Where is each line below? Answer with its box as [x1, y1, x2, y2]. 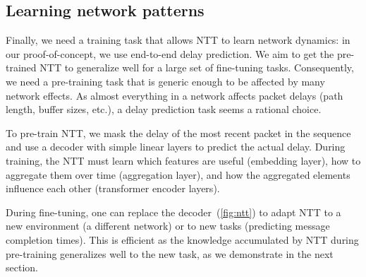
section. [6, 260, 38, 275]
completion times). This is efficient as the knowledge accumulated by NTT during [6, 232, 359, 247]
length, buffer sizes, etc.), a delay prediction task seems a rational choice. [6, 102, 322, 117]
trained [6, 60, 37, 75]
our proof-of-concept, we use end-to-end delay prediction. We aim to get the [6, 46, 334, 61]
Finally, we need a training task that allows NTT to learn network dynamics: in [6, 33, 350, 47]
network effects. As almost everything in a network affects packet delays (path [6, 88, 343, 102]
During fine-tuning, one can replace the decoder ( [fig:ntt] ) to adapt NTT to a [6, 204, 341, 219]
